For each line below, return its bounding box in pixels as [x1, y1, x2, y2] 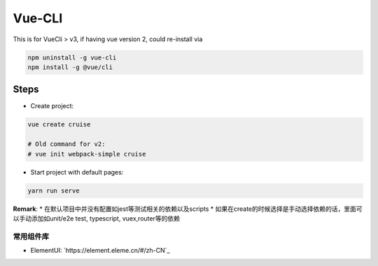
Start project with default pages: [30, 168, 124, 176]
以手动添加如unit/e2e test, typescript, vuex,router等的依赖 [13, 214, 180, 223]
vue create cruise [27, 121, 91, 128]
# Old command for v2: [27, 140, 106, 148]
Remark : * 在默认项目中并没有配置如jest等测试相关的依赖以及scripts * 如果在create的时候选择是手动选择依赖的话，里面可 [13, 205, 363, 213]
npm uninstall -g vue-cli [27, 53, 117, 61]
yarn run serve [27, 186, 80, 195]
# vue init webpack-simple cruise [27, 150, 146, 158]
